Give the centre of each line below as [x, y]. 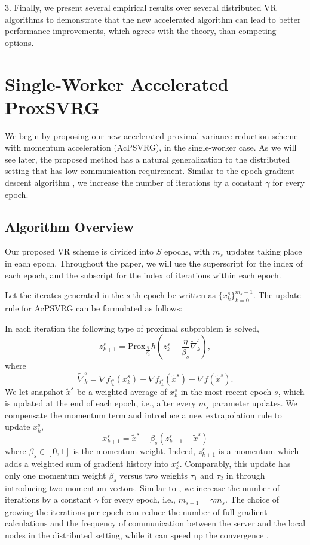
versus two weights [154, 475]
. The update [277, 295]
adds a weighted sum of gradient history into [87, 463]
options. [19, 42]
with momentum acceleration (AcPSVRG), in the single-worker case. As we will [151, 147]
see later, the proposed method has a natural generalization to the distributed [148, 159]
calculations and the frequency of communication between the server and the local [155, 523]
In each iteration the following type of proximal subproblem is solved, [132, 328]
